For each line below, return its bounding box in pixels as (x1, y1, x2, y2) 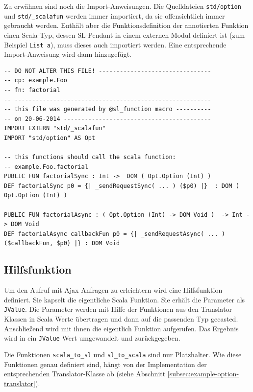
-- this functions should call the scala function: (4, 154, 176, 161)
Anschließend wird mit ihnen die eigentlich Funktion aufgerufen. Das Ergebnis (4, 323, 239, 333)
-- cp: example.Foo (4, 77, 67, 84)
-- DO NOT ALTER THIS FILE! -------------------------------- (4, 67, 211, 74)
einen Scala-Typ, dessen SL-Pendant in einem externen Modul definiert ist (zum (4, 29, 245, 40)
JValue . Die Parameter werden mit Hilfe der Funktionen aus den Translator (4, 304, 232, 314)
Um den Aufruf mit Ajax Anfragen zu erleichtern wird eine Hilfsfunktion (4, 285, 223, 295)
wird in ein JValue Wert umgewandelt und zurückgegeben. (4, 333, 180, 343)
